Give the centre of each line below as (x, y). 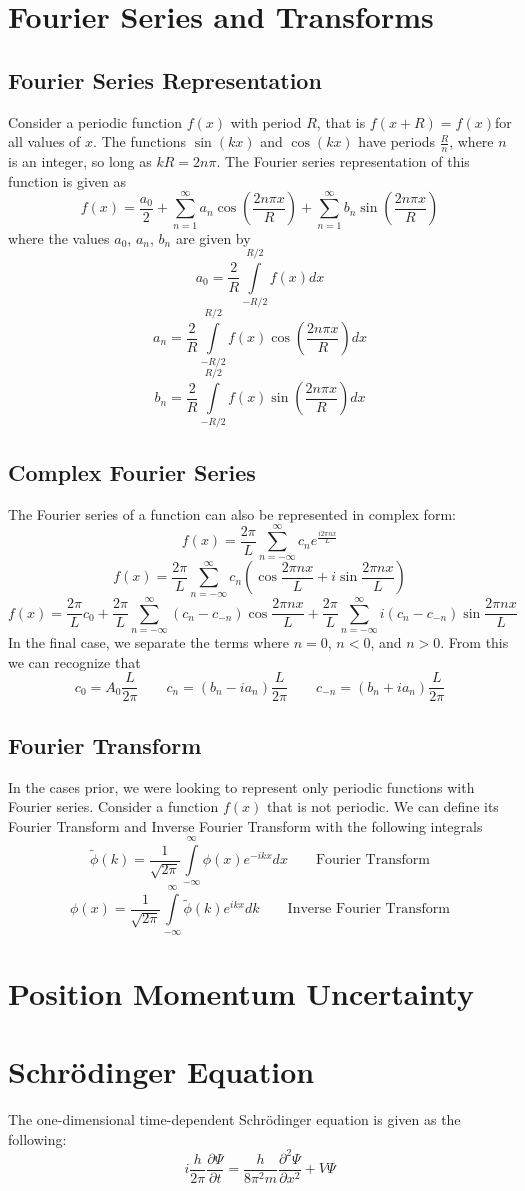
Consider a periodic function (95, 121)
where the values (59, 237)
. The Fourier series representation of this (343, 161)
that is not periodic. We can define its (382, 806)
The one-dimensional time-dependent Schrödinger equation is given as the (234, 1119)
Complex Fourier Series (132, 471)
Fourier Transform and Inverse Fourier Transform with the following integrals (245, 825)
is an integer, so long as (80, 161)
